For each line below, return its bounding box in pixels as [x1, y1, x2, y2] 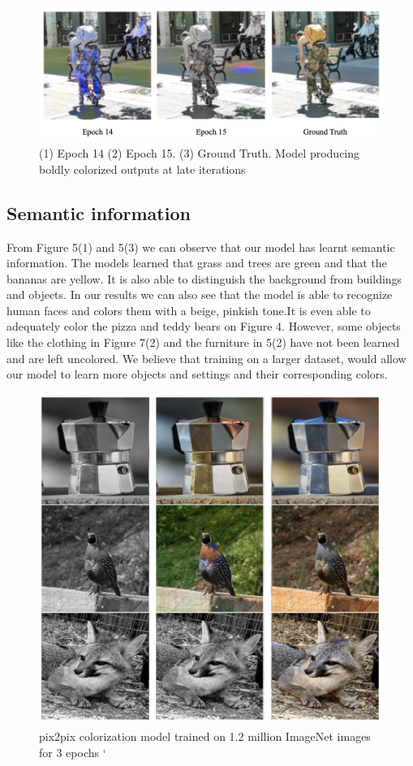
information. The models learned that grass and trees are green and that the [6, 254, 387, 271]
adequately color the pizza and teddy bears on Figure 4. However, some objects [6, 318, 401, 335]
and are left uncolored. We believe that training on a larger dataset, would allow [6, 349, 407, 366]
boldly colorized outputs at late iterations [39, 160, 246, 177]
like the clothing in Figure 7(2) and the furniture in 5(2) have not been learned [6, 334, 400, 351]
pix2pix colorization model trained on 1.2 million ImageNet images [39, 728, 371, 745]
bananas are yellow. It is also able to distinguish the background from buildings [6, 270, 402, 287]
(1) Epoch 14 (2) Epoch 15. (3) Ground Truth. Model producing [39, 145, 360, 162]
